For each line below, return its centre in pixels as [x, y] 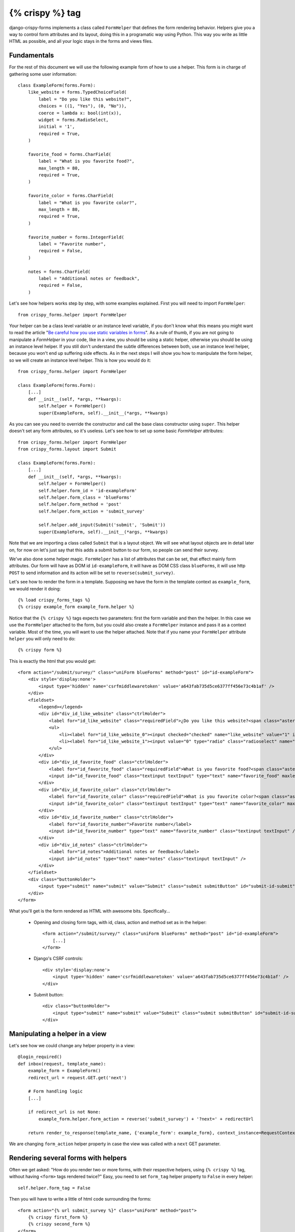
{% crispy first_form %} [58, 1217]
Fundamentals [31, 55]
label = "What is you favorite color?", [88, 203]
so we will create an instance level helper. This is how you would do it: [80, 360]
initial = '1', [57, 127]
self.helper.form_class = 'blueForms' [85, 497]
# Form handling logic [55, 1091]
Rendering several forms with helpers [68, 1158]
